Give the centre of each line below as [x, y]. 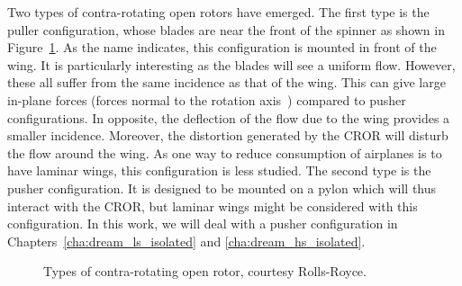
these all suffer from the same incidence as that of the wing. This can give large [226, 82]
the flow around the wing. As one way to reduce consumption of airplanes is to [225, 152]
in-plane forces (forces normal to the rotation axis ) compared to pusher [207, 99]
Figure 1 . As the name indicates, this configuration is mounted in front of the [222, 47]
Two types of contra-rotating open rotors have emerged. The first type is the [218, 12]
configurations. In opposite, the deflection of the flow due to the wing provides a [229, 117]
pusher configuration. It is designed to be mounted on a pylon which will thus [222, 188]
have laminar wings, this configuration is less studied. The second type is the [219, 170]
